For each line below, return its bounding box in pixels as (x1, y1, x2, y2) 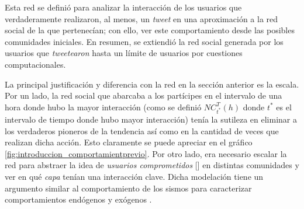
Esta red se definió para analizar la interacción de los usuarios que (5, 1, 242, 13)
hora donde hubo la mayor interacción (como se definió (5, 100, 202, 113)
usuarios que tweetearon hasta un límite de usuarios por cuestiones (5, 47, 243, 59)
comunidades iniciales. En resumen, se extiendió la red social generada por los (5, 35, 284, 47)
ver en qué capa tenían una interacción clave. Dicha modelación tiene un (5, 170, 264, 183)
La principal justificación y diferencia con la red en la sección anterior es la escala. (5, 78, 299, 90)
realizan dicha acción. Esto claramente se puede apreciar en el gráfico (5, 136, 253, 148)
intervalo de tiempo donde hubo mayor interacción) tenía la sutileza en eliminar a (5, 113, 297, 126)
